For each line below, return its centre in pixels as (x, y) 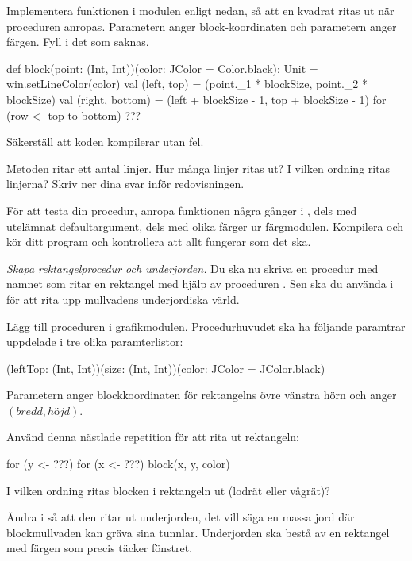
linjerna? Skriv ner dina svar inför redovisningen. (125, 184)
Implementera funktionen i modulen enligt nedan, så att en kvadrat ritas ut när (200, 10)
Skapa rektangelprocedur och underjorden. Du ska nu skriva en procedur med (193, 268)
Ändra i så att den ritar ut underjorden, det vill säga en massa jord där (181, 517)
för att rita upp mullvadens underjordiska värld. (123, 299)
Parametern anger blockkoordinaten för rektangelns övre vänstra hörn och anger (202, 395)
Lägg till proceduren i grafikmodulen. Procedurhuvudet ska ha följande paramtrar (206, 326)
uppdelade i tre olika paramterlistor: (95, 342)
